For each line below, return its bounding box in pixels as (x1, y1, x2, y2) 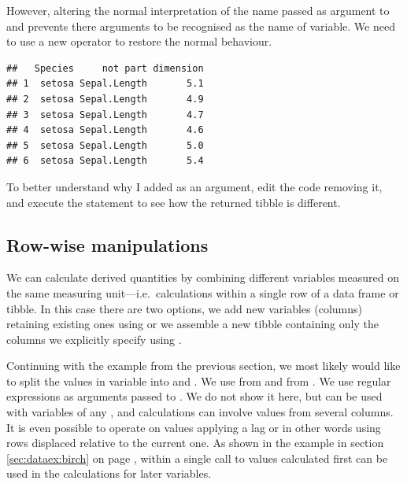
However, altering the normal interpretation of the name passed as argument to (6, 2, 390, 18)
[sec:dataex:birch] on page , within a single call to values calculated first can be (6, 449, 388, 466)
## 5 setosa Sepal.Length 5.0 (6, 139, 204, 151)
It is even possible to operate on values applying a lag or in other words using (6, 419, 381, 435)
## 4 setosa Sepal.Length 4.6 (6, 124, 204, 136)
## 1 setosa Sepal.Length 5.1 (6, 78, 204, 90)
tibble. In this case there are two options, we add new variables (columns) (6, 300, 362, 316)
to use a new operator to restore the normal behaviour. (6, 33, 272, 50)
